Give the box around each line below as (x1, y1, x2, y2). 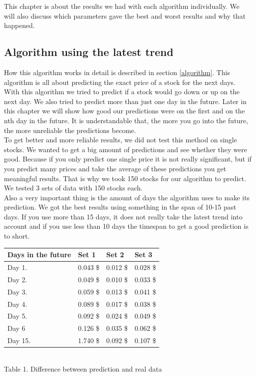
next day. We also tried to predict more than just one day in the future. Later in (4, 96, 247, 106)
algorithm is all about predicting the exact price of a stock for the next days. (4, 77, 235, 87)
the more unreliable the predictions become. (4, 125, 136, 135)
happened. (4, 20, 35, 30)
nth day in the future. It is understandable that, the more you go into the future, (4, 115, 248, 125)
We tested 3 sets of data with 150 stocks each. (4, 183, 143, 193)
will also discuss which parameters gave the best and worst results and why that (4, 10, 246, 21)
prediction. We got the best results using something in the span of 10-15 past (4, 202, 236, 212)
